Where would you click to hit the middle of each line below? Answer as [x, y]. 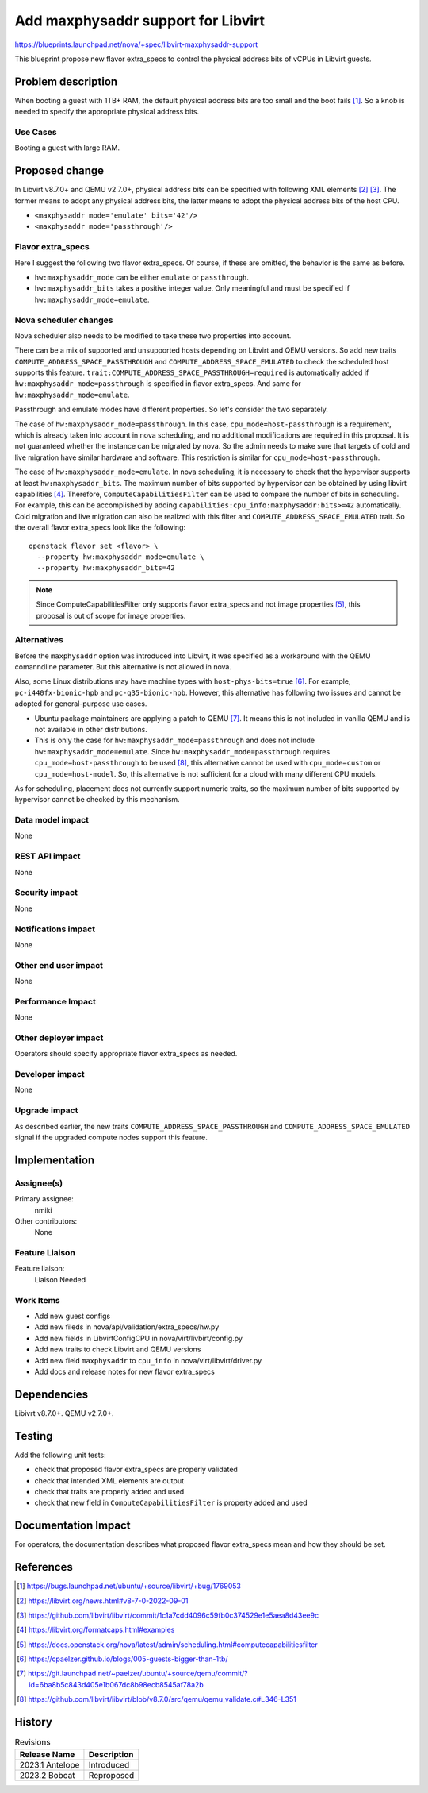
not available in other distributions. [91, 729]
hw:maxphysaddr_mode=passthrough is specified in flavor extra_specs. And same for [158, 384]
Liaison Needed [60, 1279]
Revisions [32, 1742]
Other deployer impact [59, 1038]
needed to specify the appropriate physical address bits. [107, 112]
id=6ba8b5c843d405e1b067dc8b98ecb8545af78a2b [116, 1684]
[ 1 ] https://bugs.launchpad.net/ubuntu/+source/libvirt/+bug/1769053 [129, 1586]
